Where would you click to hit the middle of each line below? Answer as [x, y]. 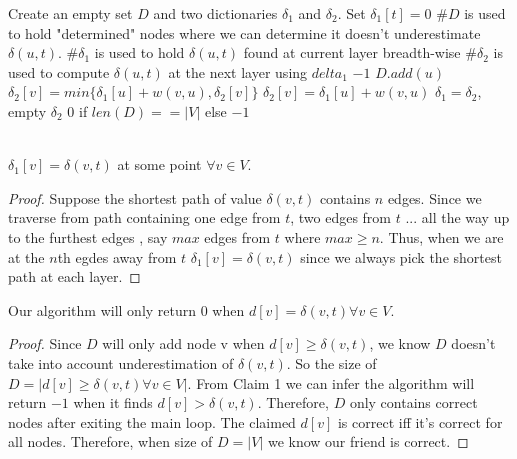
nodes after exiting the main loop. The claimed [152, 421]
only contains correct [413, 402]
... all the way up [457, 217]
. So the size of [331, 362]
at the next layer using [238, 71]
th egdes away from [117, 256]
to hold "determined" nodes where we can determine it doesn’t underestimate [244, 32]
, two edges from [341, 217]
